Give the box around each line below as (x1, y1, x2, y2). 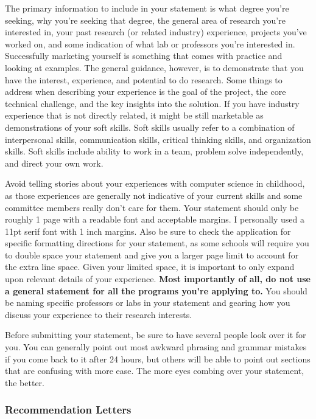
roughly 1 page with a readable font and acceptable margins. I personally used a (5, 213, 304, 226)
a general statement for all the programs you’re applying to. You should (5, 284, 307, 297)
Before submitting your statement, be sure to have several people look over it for (5, 328, 306, 341)
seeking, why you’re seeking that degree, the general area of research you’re (5, 13, 286, 26)
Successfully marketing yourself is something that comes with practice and (5, 49, 283, 62)
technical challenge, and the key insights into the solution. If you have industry (5, 97, 300, 109)
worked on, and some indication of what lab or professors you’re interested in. (5, 37, 295, 50)
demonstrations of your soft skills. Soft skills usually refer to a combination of (5, 120, 295, 133)
